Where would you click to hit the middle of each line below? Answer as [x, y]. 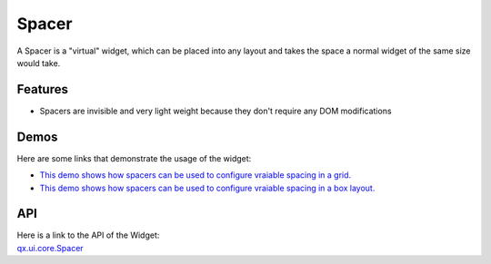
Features [42, 89]
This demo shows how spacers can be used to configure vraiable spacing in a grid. [195, 175]
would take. [39, 63]
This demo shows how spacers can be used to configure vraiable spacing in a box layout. [207, 188]
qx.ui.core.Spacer [50, 248]
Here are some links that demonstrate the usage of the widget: [134, 158]
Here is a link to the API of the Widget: [88, 235]
